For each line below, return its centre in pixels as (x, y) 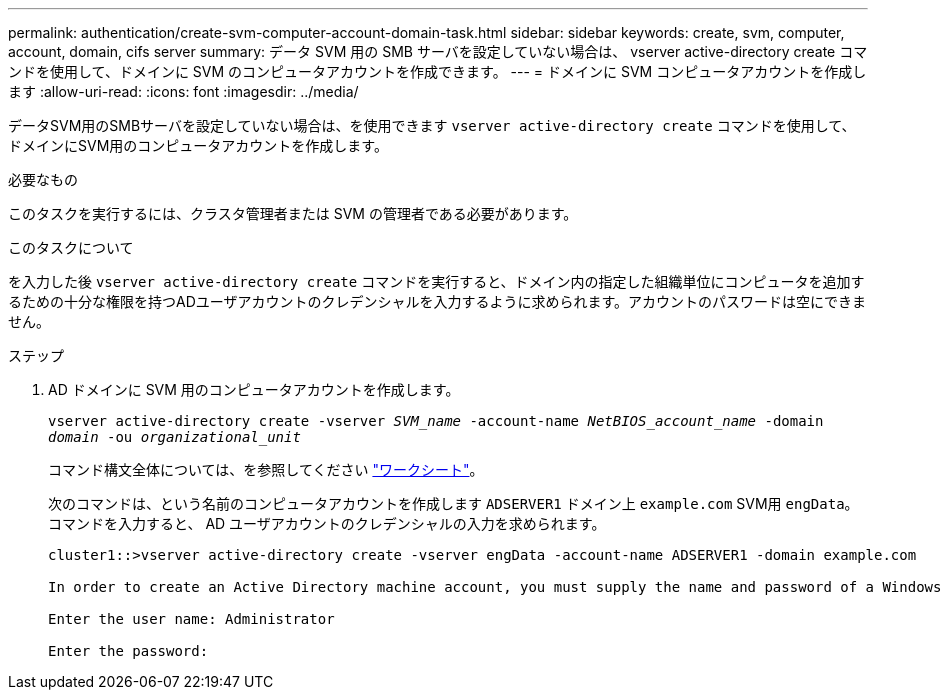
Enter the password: (128, 651)
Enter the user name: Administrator (191, 619)
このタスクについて (71, 247)
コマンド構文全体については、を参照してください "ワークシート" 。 (266, 469)
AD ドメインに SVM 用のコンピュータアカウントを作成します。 (254, 389)
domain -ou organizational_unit (174, 437)
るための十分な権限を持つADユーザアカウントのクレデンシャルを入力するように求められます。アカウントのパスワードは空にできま (437, 301)
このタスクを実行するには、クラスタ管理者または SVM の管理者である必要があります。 (293, 213)
